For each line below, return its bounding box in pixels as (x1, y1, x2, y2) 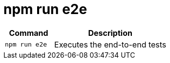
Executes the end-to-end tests (54, 39, 167, 49)
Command (9, 28, 48, 38)
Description (88, 28, 132, 38)
